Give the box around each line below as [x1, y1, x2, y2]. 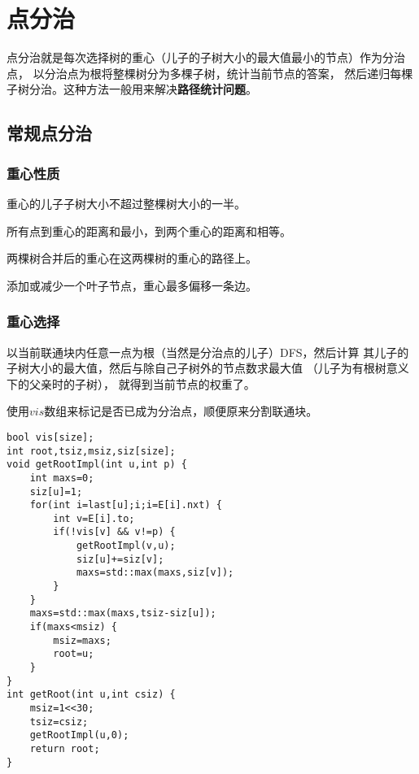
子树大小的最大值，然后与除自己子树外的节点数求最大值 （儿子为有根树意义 [7, 359, 409, 376]
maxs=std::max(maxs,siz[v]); [76, 567, 234, 579]
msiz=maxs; [53, 634, 111, 646]
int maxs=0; [29, 472, 94, 484]
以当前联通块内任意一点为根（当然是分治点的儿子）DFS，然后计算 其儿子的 [7, 343, 409, 360]
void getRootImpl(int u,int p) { [7, 459, 187, 471]
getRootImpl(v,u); [76, 540, 176, 552]
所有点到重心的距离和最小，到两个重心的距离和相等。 [7, 222, 291, 239]
